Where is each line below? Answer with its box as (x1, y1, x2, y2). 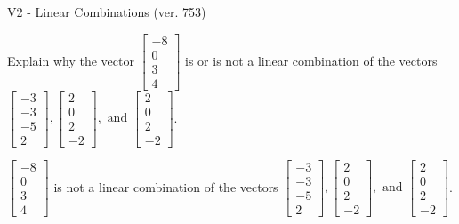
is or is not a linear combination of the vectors (185, 51, 438, 69)
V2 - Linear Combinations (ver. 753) (7, 3, 206, 20)
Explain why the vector (7, 51, 134, 69)
